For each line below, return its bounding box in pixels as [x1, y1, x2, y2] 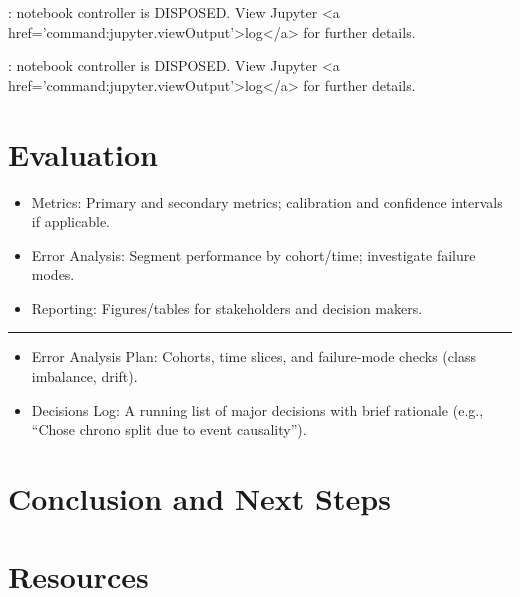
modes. [31, 264, 75, 285]
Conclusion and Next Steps [8, 478, 391, 519]
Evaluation [8, 133, 158, 174]
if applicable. [31, 211, 110, 232]
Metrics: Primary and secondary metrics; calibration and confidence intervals [31, 191, 503, 212]
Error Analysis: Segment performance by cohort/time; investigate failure [31, 244, 476, 265]
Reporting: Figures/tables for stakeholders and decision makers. [31, 297, 423, 318]
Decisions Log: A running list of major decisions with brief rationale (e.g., [31, 399, 484, 420]
